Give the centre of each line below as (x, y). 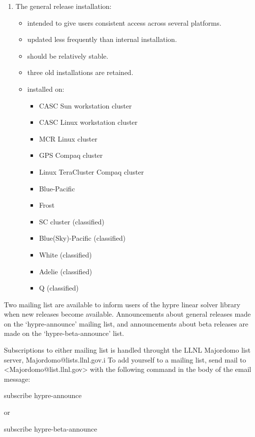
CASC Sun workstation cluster (85, 105)
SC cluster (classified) (72, 221)
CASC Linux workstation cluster (88, 122)
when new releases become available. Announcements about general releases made (127, 314)
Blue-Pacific (57, 188)
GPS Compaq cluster (71, 155)
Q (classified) (59, 288)
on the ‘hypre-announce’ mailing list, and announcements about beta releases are (126, 323)
